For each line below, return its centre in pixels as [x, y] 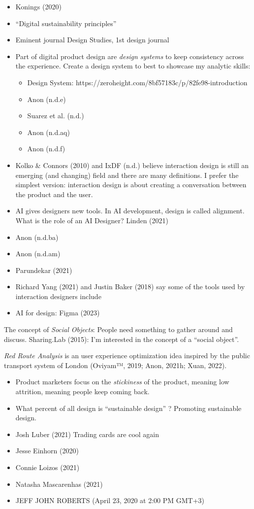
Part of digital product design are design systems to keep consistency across [130, 56]
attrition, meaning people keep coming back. [82, 391]
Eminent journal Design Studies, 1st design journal [92, 40]
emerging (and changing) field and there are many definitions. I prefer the [127, 175]
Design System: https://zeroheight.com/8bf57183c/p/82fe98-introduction [137, 82]
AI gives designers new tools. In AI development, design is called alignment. [130, 211]
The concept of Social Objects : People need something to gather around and [118, 329]
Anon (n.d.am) [38, 254]
